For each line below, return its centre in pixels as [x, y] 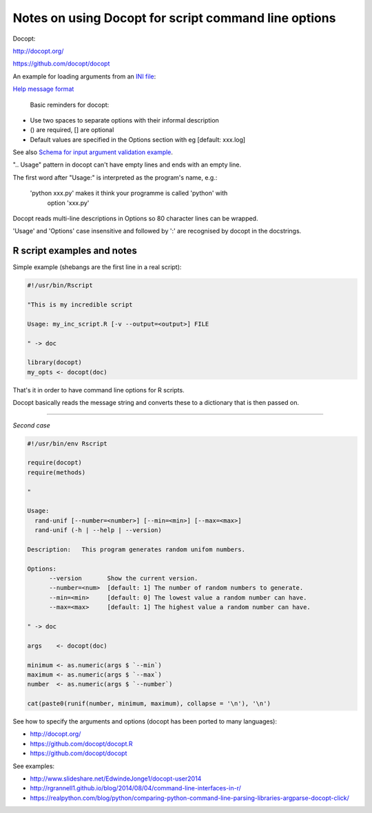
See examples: [34, 766]
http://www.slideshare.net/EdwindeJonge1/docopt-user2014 [116, 779]
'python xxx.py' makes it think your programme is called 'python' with [129, 193]
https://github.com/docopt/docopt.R [82, 743]
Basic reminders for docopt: [70, 105]
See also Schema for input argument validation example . [93, 152]
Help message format [43, 89]
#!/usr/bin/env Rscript [68, 443]
